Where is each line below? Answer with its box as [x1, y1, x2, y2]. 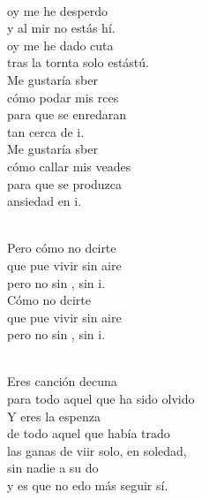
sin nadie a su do [7, 458, 99, 477]
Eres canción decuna [7, 372, 117, 390]
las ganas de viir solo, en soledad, [7, 441, 187, 459]
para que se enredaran [7, 105, 127, 124]
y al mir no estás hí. [7, 19, 116, 37]
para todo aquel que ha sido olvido [7, 390, 195, 408]
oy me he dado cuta [7, 35, 114, 54]
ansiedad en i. [7, 192, 82, 210]
